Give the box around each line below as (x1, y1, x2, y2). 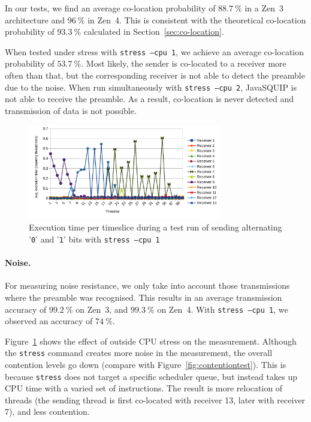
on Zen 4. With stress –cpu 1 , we (157, 303, 288, 315)
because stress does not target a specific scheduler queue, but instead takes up (5, 370, 297, 382)
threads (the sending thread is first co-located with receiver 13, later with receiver (5, 393, 306, 406)
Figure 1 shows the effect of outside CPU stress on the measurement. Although (5, 334, 297, 347)
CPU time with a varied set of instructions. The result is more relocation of (5, 382, 283, 394)
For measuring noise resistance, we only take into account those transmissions (5, 279, 290, 292)
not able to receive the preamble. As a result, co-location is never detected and (5, 92, 294, 105)
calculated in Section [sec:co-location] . (83, 25, 224, 38)
